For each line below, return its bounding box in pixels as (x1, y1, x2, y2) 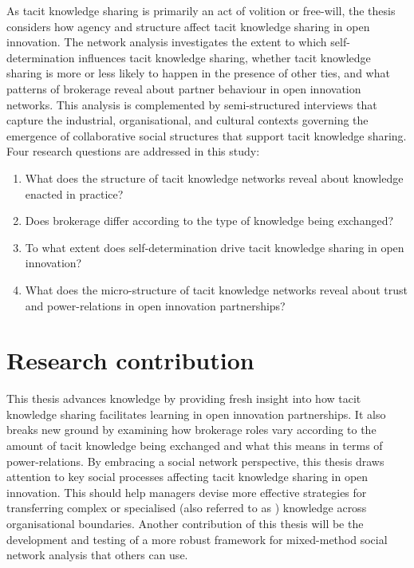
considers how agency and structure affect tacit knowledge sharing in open (6, 18, 370, 34)
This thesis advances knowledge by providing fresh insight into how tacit (6, 390, 361, 407)
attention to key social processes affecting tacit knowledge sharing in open (6, 468, 369, 485)
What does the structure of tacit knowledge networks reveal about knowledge (25, 169, 404, 186)
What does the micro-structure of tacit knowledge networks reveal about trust (25, 281, 408, 298)
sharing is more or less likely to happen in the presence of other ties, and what (6, 65, 390, 81)
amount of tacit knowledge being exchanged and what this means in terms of (6, 437, 383, 453)
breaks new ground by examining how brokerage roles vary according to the (6, 421, 377, 438)
